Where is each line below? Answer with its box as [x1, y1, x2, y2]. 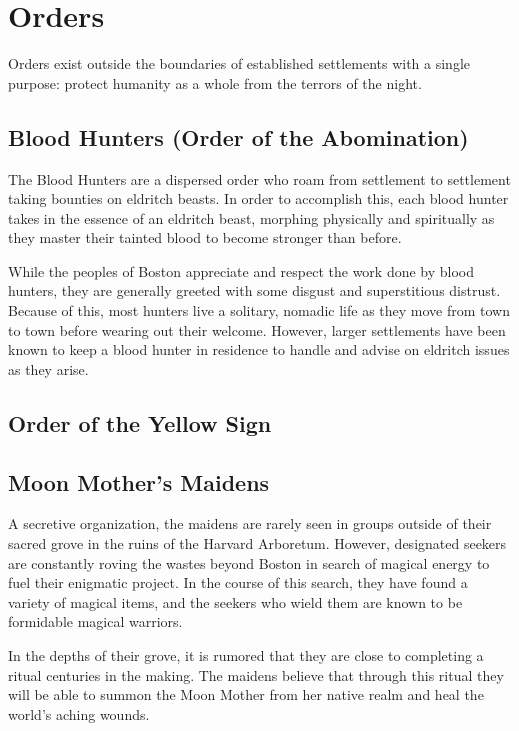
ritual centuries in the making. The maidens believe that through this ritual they [8, 664, 504, 685]
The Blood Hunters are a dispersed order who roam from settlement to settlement [8, 168, 511, 189]
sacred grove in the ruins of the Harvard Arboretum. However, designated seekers [8, 533, 507, 554]
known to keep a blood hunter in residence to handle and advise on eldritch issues [8, 339, 510, 360]
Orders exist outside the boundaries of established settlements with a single [8, 53, 471, 74]
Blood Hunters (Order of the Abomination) [8, 121, 469, 152]
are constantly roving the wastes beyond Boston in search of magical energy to [8, 552, 490, 573]
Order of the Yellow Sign [8, 407, 272, 438]
